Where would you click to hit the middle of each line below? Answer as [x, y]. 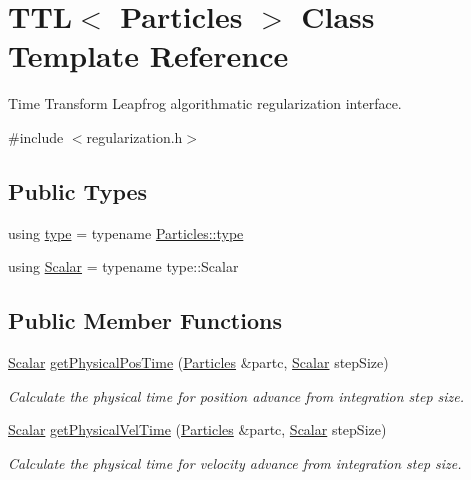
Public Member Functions [145, 320]
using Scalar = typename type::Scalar [123, 266]
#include [36, 136]
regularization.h [134, 136]
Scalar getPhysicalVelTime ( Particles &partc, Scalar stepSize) [197, 429]
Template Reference [148, 55]
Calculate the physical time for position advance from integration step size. [236, 395]
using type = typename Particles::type [126, 232]
